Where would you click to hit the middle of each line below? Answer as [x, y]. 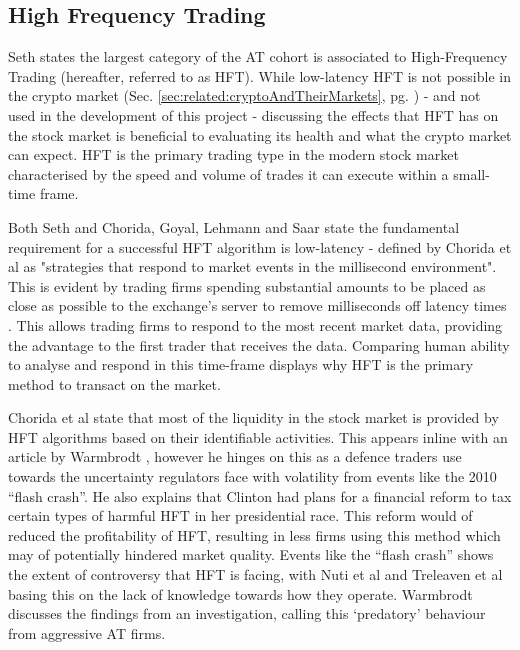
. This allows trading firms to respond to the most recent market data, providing [255, 324]
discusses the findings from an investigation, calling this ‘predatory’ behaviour [247, 613]
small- [471, 173]
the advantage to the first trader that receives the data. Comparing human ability [259, 344]
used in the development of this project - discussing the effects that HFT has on [253, 114]
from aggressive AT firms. [87, 632]
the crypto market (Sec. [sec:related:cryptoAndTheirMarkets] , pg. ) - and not [244, 95]
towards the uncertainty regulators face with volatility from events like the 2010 [252, 476]
